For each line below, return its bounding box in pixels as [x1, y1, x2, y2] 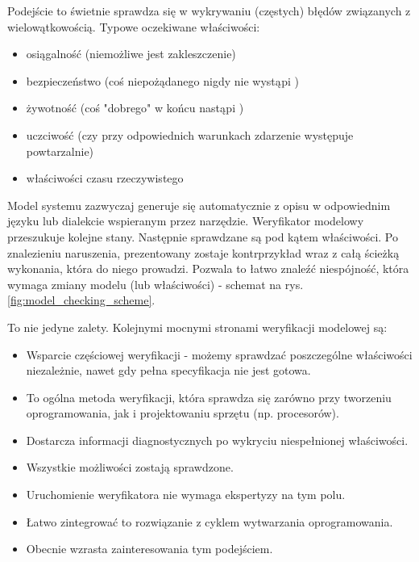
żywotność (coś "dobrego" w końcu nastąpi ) [26, 99, 244, 116]
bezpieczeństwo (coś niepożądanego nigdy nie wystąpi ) [26, 72, 299, 89]
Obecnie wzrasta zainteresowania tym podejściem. [26, 540, 273, 557]
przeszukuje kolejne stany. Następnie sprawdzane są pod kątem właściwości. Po [7, 228, 398, 245]
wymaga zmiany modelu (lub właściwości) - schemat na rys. [7, 275, 304, 292]
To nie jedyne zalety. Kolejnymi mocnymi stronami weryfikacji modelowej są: [7, 318, 388, 335]
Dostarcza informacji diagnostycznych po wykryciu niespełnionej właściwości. [26, 431, 409, 448]
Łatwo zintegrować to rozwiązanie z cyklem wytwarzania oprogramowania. [26, 513, 393, 530]
